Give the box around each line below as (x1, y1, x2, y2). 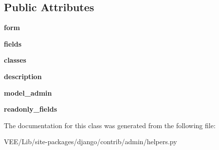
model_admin (4, 87, 52, 98)
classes (4, 55, 26, 65)
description (4, 71, 42, 81)
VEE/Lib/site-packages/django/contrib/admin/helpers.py (4, 136, 177, 147)
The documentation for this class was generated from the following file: (4, 120, 216, 130)
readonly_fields (4, 104, 57, 114)
